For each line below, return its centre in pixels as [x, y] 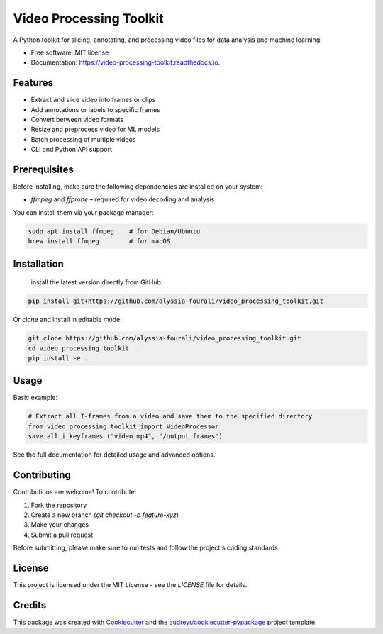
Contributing [42, 475]
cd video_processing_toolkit [79, 348]
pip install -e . [58, 358]
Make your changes [60, 525]
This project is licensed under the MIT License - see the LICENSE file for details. [130, 585]
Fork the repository [59, 505]
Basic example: [35, 398]
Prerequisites [43, 169]
